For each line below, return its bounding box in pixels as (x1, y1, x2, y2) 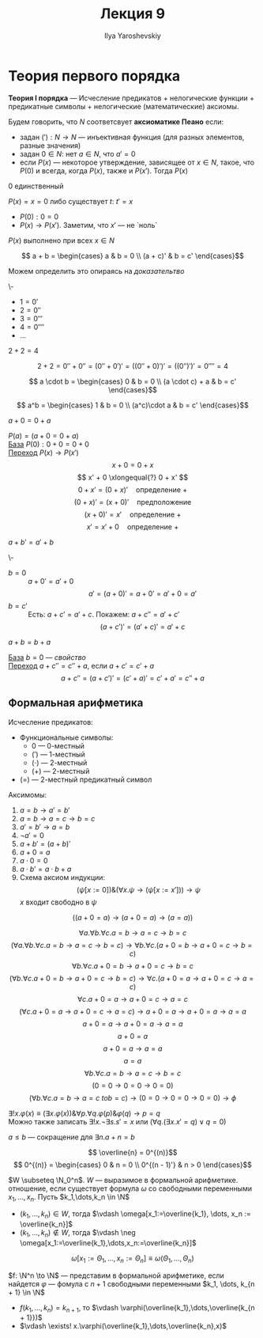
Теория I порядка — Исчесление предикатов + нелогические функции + (8, 93, 255, 103)
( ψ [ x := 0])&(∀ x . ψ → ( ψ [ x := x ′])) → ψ (76, 885, 201, 894)
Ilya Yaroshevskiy (103, 31, 162, 40)
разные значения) (19, 140, 81, 150)
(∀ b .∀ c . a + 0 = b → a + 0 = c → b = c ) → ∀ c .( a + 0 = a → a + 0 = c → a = (9, 973, 254, 983)
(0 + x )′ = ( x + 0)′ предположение (73, 497, 192, 506)
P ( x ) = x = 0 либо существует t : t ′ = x (8, 196, 133, 206)
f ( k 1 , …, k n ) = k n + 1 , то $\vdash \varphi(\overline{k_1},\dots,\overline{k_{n (19, 1302, 255, 1314)
